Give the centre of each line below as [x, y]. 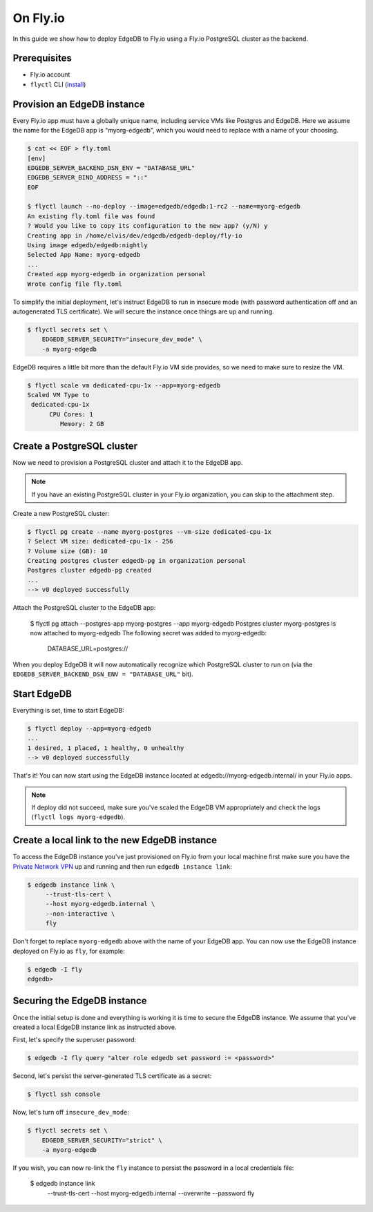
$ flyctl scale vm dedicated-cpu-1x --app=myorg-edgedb [124, 385]
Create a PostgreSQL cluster [75, 446]
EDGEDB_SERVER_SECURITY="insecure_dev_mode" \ [122, 339]
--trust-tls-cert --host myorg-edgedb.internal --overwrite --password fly [151, 1193]
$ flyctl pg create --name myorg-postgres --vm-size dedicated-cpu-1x [150, 531]
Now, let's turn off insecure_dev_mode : [71, 1113]
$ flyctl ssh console [64, 1094]
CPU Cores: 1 [71, 414]
